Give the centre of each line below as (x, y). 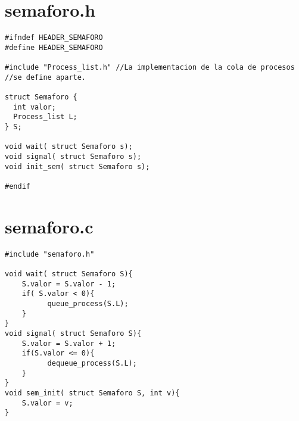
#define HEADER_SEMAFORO (54, 47)
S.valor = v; (47, 403)
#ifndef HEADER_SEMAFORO (54, 38)
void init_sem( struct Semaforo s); (77, 166)
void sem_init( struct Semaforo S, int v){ (92, 393)
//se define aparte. (46, 77)
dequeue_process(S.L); (92, 363)
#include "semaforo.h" (50, 254)
